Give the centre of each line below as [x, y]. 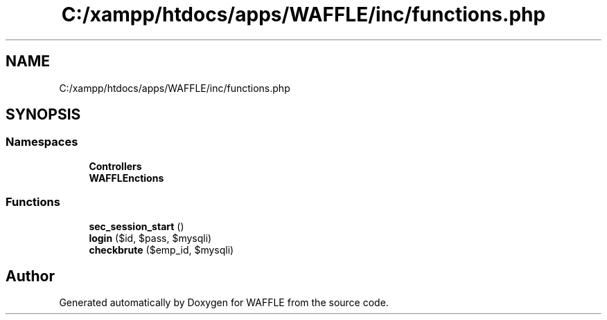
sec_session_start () [137, 226]
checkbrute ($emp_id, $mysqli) [161, 250]
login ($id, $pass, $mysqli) [150, 238]
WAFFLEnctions [126, 178]
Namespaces [42, 142]
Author [30, 276]
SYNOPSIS [43, 115]
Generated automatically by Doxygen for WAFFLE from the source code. [224, 303]
